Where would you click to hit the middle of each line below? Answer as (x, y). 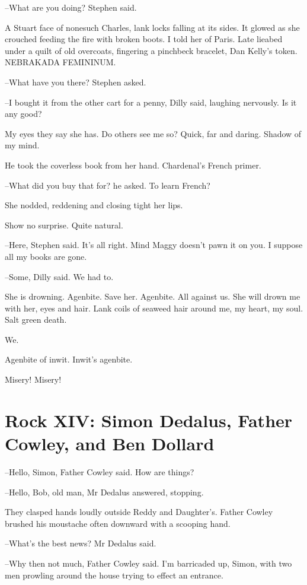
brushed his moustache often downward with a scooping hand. (118, 523)
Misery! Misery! (33, 379)
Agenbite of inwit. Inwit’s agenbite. (69, 359)
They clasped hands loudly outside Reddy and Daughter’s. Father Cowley (139, 512)
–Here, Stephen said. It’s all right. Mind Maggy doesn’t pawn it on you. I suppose (154, 245)
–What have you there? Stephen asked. (76, 82)
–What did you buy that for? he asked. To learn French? (108, 185)
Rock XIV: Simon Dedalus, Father (149, 420)
